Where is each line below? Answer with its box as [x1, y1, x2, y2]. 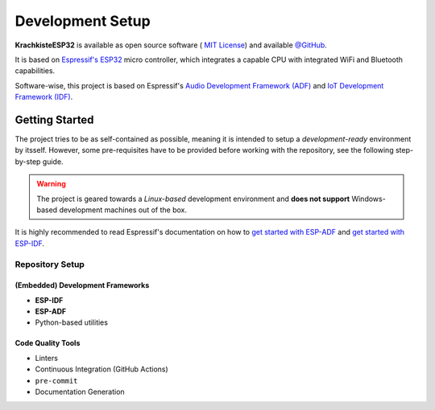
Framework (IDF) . [14, 92, 73, 102]
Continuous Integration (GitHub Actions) [35, 364, 168, 374]
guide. [42, 157, 64, 166]
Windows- [351, 194, 386, 203]
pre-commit [35, 376, 78, 385]
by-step [14, 157, 41, 166]
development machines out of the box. [59, 205, 187, 215]
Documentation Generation [35, 387, 125, 397]
